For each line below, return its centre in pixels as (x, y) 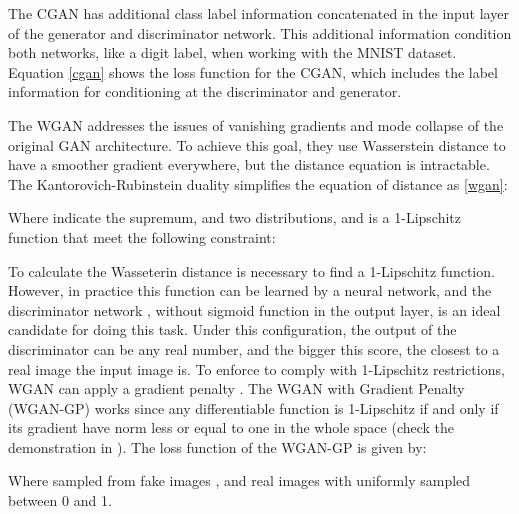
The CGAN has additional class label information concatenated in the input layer (258, 13)
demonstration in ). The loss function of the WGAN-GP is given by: (217, 446)
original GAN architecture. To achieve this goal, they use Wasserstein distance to (257, 144)
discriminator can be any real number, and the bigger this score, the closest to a (254, 348)
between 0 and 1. (60, 500)
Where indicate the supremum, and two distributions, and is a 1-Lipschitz (234, 217)
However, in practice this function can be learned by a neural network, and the (250, 290)
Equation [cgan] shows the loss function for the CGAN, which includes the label (253, 71)
